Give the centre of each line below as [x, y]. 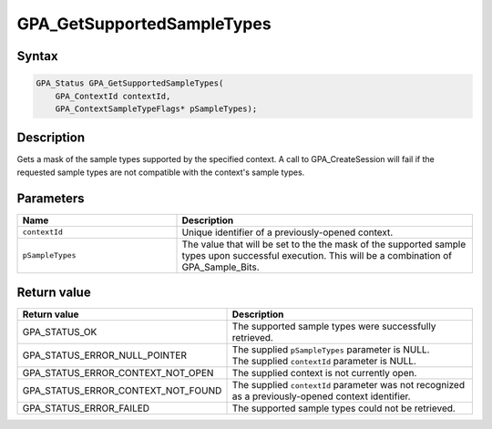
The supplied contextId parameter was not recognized [348, 385]
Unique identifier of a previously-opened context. [287, 232]
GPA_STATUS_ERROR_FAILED [86, 408]
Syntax [37, 56]
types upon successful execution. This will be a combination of [317, 255]
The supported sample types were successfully [334, 326]
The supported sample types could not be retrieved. [343, 408]
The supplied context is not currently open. [324, 373]
